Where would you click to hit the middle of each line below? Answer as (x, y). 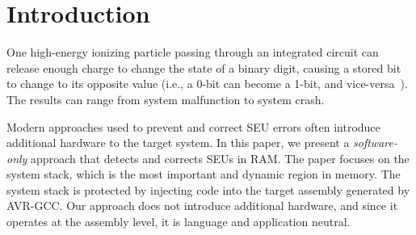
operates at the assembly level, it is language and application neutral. (179, 222)
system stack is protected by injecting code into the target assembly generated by (208, 189)
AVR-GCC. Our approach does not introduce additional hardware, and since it (202, 206)
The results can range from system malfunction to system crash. (166, 99)
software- (375, 143)
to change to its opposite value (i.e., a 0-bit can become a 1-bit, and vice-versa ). (207, 84)
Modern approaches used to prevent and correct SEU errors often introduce (193, 126)
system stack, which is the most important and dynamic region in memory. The (204, 174)
